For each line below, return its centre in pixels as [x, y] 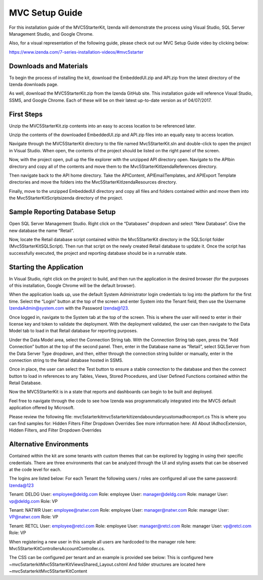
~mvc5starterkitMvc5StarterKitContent [48, 571]
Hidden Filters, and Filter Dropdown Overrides [55, 430]
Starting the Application [46, 267]
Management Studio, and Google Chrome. [51, 34]
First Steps [26, 114]
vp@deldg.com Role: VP [33, 501]
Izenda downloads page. [34, 84]
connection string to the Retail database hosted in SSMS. [66, 360]
